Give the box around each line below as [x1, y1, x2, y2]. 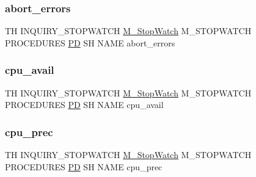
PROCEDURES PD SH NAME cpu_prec [5, 160, 163, 173]
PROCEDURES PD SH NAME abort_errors [5, 36, 175, 49]
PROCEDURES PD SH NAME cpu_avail [5, 98, 164, 111]
